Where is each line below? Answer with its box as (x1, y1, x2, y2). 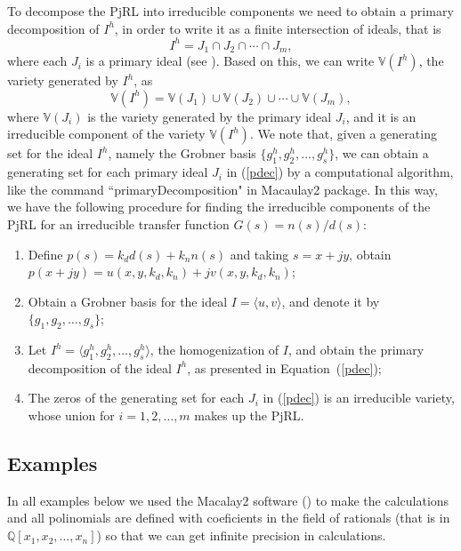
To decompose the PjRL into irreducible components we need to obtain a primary (7, 2, 454, 20)
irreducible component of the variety (7, 124, 206, 143)
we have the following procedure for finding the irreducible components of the (7, 197, 431, 216)
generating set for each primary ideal (7, 163, 208, 181)
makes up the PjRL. (194, 406, 304, 425)
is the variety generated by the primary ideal (87, 107, 332, 125)
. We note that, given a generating (249, 124, 437, 143)
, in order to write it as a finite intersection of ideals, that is (114, 19, 441, 37)
